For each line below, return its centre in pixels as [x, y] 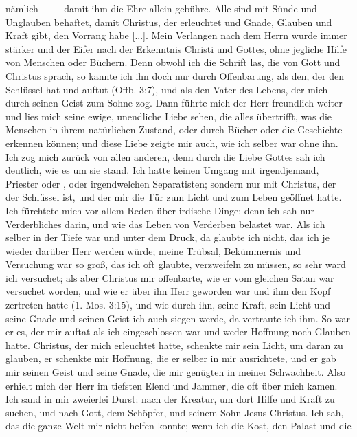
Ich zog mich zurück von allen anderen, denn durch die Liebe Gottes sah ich [165, 156]
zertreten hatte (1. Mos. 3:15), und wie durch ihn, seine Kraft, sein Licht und [168, 305]
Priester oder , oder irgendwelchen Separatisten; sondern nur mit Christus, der [171, 183]
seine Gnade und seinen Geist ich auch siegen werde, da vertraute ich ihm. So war [178, 318]
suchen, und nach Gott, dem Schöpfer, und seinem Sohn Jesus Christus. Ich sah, [175, 412]
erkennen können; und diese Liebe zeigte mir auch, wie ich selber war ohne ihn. [172, 143]
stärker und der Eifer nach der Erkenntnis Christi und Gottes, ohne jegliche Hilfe [176, 48]
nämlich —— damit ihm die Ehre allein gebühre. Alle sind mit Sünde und [161, 8]
